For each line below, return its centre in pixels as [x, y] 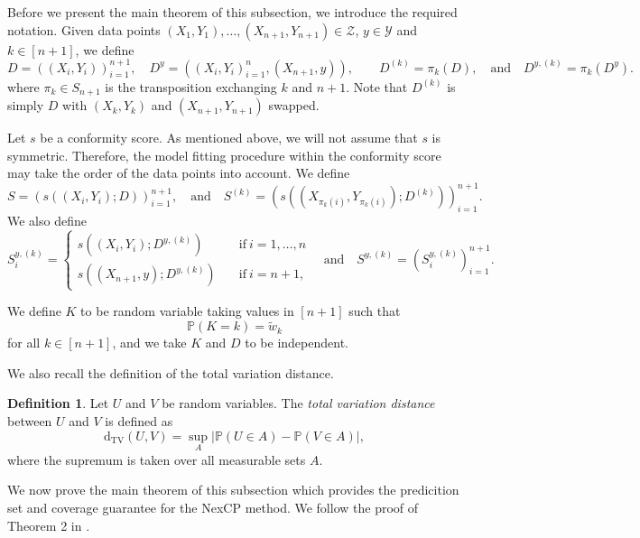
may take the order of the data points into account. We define [179, 173]
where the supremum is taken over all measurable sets [157, 459]
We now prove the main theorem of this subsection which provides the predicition [233, 490]
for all [24, 343]
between [30, 420]
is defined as [139, 420]
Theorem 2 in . [49, 525]
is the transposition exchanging [191, 86]
